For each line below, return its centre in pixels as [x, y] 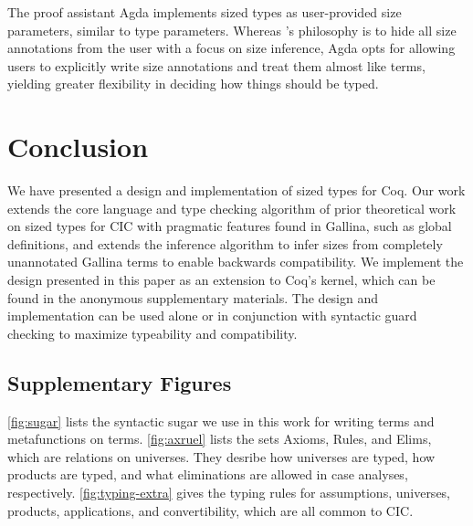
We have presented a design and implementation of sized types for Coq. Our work [236, 190]
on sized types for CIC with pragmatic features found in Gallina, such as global [230, 226]
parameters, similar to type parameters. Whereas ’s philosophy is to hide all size [232, 30]
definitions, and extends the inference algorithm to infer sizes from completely [225, 243]
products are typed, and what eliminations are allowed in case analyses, [208, 474]
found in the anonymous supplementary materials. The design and [193, 297]
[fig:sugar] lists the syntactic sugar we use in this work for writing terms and [221, 421]
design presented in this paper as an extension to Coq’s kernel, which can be [221, 280]
